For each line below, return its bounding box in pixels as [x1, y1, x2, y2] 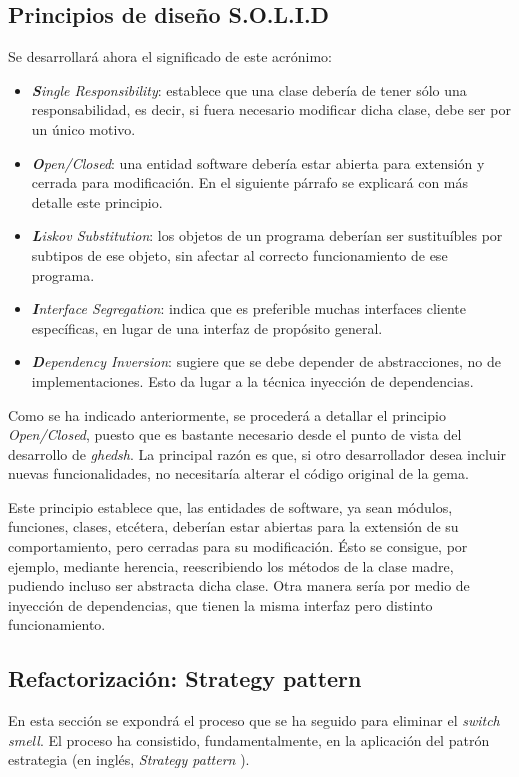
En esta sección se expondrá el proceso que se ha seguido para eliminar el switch [8, 710, 500, 731]
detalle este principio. [31, 191, 163, 212]
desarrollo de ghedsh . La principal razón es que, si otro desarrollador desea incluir [8, 443, 507, 464]
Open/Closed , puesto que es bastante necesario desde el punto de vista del [8, 424, 462, 445]
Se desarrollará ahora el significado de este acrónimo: [8, 46, 332, 67]
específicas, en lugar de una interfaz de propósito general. [31, 317, 383, 338]
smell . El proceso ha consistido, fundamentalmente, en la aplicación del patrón [8, 729, 490, 750]
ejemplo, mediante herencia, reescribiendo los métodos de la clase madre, [8, 555, 454, 576]
